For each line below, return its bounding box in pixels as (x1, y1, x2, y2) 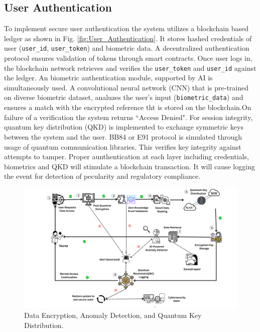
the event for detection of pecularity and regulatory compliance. (4, 171, 201, 181)
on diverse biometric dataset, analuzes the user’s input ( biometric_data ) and (4, 92, 243, 102)
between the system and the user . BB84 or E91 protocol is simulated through (4, 131, 242, 142)
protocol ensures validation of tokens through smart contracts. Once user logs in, (4, 53, 252, 63)
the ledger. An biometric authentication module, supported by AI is (4, 72, 213, 83)
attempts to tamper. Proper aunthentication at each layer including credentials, (4, 151, 249, 162)
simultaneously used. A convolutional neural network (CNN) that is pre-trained (4, 82, 248, 92)
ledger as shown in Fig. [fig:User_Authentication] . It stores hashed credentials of (4, 33, 252, 43)
